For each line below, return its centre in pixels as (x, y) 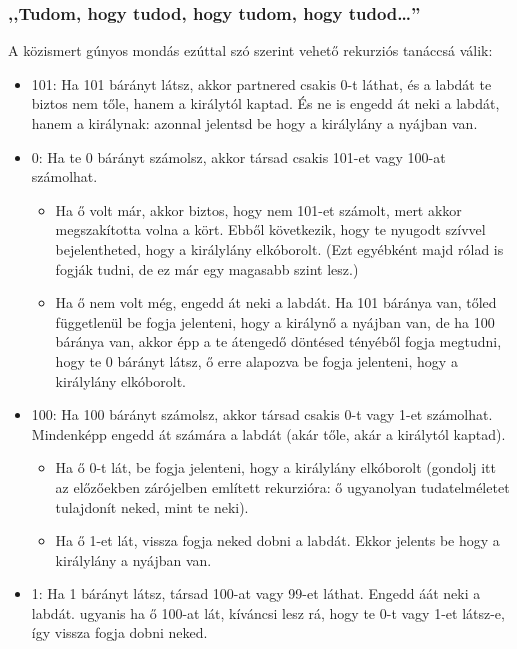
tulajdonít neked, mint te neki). (152, 506)
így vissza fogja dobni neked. (119, 632)
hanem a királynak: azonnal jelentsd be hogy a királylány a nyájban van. (254, 123)
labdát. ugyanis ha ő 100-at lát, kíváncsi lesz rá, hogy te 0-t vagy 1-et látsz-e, (268, 612)
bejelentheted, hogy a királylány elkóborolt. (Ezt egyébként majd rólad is (279, 248)
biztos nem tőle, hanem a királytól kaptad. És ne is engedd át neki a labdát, (265, 103)
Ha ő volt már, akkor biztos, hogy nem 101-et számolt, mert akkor (258, 209)
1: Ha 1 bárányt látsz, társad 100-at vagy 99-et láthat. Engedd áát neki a (256, 593)
